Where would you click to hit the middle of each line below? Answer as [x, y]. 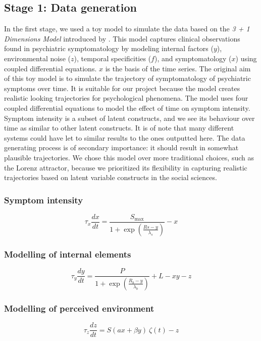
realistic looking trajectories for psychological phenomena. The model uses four [126, 98]
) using [246, 58]
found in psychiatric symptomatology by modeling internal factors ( [109, 48]
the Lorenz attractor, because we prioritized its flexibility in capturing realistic [126, 167]
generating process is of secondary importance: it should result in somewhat [121, 147]
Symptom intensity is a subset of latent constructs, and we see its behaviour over [129, 118]
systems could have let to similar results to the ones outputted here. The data [125, 137]
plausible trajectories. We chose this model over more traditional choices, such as [129, 157]
